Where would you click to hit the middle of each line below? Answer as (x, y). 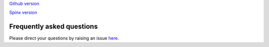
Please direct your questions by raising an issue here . (64, 38)
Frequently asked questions (54, 27)
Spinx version (23, 13)
